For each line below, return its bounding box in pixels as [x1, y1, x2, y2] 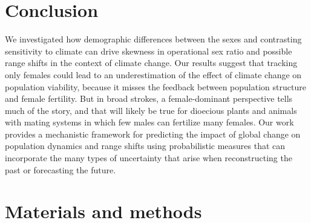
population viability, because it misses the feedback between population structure [5, 80, 306, 93]
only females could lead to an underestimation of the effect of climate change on [5, 68, 302, 81]
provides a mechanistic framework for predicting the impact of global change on [5, 127, 301, 140]
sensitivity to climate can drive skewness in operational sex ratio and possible [5, 44, 292, 57]
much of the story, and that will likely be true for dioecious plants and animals [5, 104, 297, 116]
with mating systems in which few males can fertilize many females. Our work [5, 116, 294, 128]
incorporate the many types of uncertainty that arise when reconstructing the [5, 151, 292, 164]
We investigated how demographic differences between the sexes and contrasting [5, 33, 302, 45]
